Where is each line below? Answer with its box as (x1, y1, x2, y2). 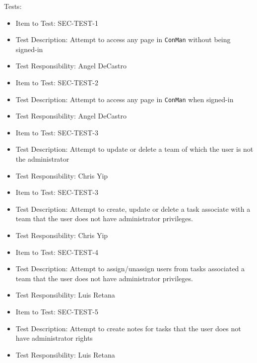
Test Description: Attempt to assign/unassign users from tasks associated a (15, 263, 245, 274)
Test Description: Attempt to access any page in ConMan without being (15, 34, 231, 45)
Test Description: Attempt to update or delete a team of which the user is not (15, 144, 254, 154)
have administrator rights (15, 333, 93, 343)
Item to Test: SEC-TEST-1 (15, 17, 98, 28)
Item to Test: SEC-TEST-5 (15, 306, 98, 316)
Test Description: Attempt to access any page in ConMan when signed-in (15, 94, 234, 104)
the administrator (15, 154, 69, 164)
